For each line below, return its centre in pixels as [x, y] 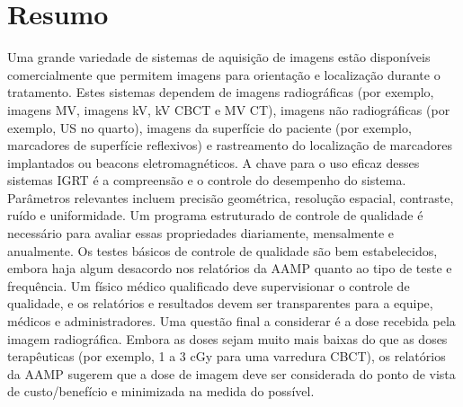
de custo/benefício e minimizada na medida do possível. [161, 391]
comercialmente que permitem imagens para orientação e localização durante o [224, 74]
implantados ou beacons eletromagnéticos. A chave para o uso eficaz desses [214, 162]
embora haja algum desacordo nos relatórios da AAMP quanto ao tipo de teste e [230, 268]
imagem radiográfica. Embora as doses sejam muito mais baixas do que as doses [227, 338]
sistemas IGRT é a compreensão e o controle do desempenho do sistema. [207, 180]
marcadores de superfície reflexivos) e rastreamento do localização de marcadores [230, 145]
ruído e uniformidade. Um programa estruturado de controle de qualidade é [215, 215]
